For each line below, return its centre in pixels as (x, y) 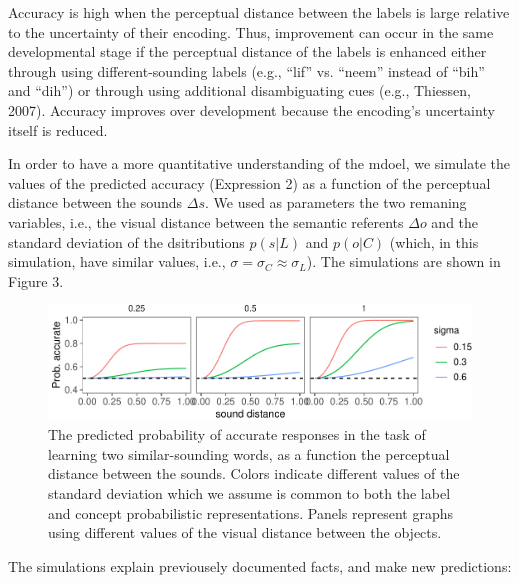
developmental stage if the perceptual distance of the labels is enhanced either (247, 51)
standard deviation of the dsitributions (126, 241)
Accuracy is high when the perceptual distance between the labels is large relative (259, 12)
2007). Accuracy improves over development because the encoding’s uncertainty (251, 109)
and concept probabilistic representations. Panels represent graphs (250, 512)
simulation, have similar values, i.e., (117, 261)
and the (455, 221)
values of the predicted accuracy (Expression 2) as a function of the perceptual (249, 182)
